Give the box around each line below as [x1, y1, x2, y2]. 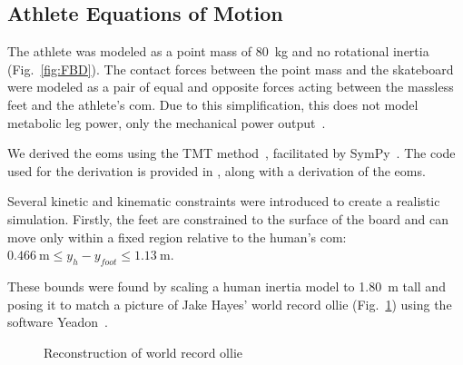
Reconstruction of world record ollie [44, 342, 242, 361]
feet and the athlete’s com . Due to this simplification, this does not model [7, 94, 419, 113]
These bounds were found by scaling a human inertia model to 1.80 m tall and [7, 276, 446, 295]
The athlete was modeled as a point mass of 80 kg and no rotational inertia [7, 42, 429, 61]
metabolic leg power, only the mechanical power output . [7, 113, 326, 132]
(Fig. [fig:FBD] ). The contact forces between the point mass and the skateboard [7, 59, 454, 78]
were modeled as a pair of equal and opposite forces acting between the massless [7, 77, 454, 96]
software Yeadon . [7, 312, 108, 331]
